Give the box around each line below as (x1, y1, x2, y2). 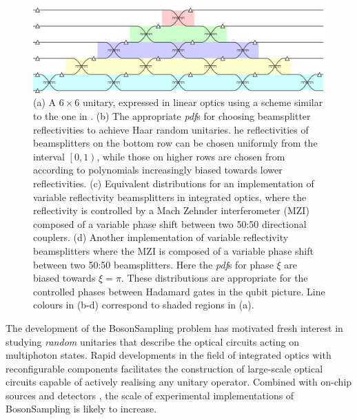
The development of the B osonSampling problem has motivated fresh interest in (6, 320, 343, 335)
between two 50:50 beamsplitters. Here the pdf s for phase (33, 257, 274, 271)
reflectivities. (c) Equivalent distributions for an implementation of (33, 176, 314, 190)
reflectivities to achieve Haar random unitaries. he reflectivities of (33, 122, 309, 136)
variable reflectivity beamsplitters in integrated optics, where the (33, 189, 307, 204)
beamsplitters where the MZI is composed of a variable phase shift (33, 243, 314, 258)
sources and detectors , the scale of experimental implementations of (6, 388, 294, 402)
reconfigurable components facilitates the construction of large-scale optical (6, 361, 323, 375)
